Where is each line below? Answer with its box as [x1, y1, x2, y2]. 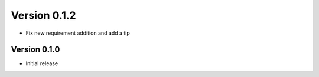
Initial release [25, 60, 58, 67]
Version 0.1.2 [11, 9, 76, 22]
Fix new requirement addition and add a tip [25, 29, 130, 36]
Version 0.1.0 [11, 45, 60, 55]
